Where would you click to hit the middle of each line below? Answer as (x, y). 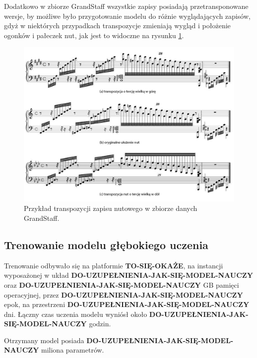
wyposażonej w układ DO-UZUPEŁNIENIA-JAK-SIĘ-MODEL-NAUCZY (128, 275)
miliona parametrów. (73, 350)
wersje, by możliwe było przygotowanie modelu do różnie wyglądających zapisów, (127, 16)
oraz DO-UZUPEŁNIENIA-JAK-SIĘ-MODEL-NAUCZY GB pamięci (122, 284)
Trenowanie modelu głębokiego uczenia (106, 244)
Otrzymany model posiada (44, 340)
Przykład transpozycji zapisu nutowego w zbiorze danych (111, 208)
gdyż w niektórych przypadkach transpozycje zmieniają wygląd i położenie (117, 26)
